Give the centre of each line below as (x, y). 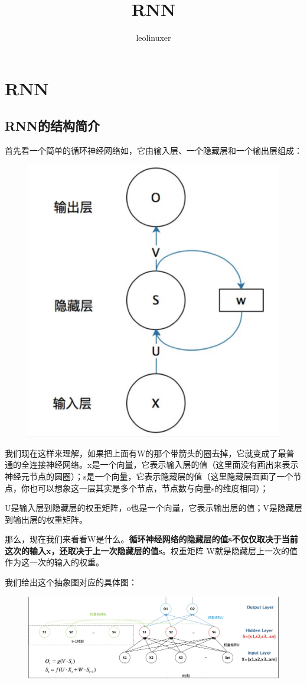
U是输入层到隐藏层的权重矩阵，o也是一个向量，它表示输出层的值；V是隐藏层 (153, 508)
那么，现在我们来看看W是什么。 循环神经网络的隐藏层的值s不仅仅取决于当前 (151, 539)
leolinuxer (153, 38)
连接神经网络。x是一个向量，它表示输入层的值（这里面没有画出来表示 (164, 464)
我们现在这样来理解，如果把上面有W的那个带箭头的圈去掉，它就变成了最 (146, 453)
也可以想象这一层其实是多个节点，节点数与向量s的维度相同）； (149, 488)
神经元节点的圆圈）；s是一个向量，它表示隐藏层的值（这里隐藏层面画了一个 (149, 476)
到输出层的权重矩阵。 (46, 519)
